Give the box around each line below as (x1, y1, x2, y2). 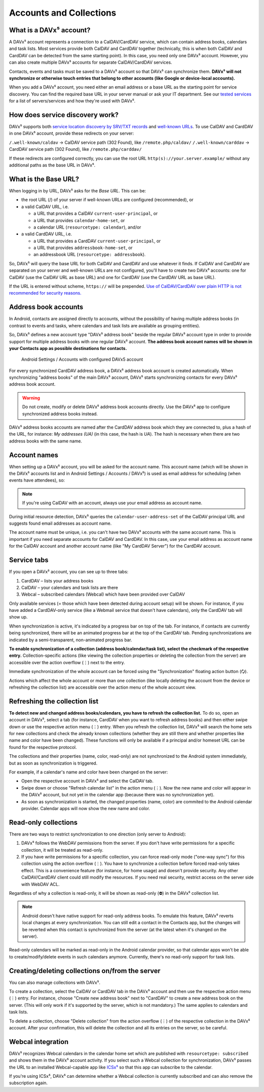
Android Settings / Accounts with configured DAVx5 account (21, 356, 143, 362)
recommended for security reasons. (9, 290, 82, 296)
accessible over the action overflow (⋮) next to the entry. (9, 659, 125, 665)
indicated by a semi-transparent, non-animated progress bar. (9, 637, 132, 643)
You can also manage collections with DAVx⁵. (9, 979, 100, 985)
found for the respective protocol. (9, 744, 77, 750)
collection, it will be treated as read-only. (21, 847, 104, 853)
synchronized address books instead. (22, 411, 98, 417)
